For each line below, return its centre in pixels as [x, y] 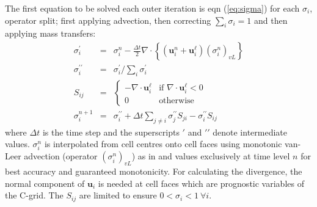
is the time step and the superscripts [111, 132]
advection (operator [61, 156]
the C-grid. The [34, 195]
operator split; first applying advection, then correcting [108, 20]
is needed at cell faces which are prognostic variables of [201, 183]
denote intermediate [250, 132]
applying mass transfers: [50, 33]
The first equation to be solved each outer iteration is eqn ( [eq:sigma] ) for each [152, 8]
